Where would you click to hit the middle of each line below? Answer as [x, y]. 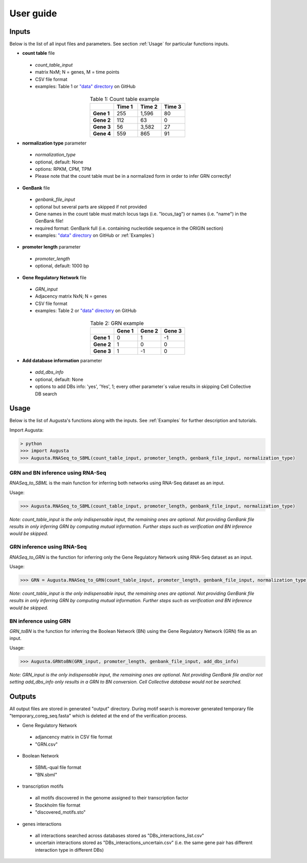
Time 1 [125, 107]
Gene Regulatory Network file [54, 277]
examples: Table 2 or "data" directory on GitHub [86, 311]
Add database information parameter [62, 360]
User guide [33, 13]
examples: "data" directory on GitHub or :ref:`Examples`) [95, 235]
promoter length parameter [52, 247]
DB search [46, 394]
